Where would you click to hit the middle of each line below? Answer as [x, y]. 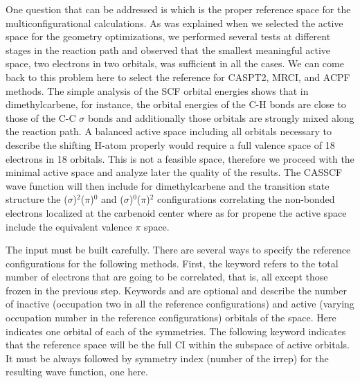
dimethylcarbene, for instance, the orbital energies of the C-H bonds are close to [176, 104]
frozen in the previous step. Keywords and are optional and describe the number [176, 290]
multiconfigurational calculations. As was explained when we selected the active [174, 23]
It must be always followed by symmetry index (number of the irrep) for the [167, 358]
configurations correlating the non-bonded [246, 199]
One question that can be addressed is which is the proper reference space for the [178, 9]
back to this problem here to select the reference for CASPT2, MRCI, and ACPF [178, 77]
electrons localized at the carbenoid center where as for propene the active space [176, 212]
